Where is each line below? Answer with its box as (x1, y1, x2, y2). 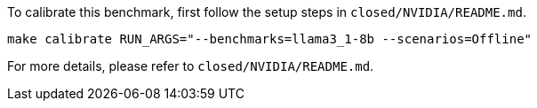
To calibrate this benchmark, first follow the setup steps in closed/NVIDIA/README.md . (7, 4, 526, 19)
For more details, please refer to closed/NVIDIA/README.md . (7, 58, 374, 73)
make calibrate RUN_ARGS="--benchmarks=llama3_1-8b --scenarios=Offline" (7, 32, 533, 46)
